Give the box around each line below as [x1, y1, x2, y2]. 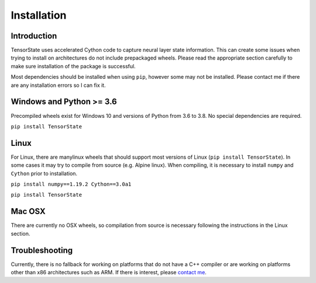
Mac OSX [11, 207, 46, 216]
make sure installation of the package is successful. [11, 62, 136, 69]
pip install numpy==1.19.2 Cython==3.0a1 [11, 181, 132, 187]
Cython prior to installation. [11, 170, 78, 177]
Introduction [11, 31, 57, 41]
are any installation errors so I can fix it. [11, 82, 106, 89]
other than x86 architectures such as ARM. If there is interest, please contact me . [11, 268, 207, 275]
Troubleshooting [11, 245, 73, 255]
